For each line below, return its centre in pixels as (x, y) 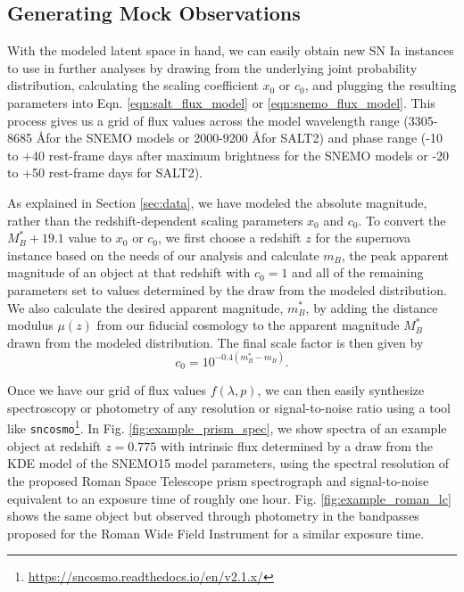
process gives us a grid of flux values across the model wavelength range (203, 120)
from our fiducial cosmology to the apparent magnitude (248, 325)
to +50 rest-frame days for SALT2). (105, 173)
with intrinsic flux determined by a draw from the (297, 445)
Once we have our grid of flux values (107, 390)
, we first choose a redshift (230, 238)
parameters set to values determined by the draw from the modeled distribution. (227, 289)
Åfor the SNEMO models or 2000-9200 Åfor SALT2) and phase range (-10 (239, 138)
